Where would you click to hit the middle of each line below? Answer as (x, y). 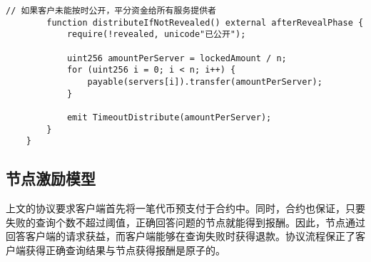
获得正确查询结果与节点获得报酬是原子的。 (125, 250)
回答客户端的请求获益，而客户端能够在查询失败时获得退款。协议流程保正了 (181, 236)
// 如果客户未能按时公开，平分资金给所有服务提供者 (111, 11)
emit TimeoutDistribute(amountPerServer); (169, 117)
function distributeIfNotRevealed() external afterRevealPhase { (205, 22)
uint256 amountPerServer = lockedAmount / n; (177, 58)
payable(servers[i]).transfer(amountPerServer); (205, 82)
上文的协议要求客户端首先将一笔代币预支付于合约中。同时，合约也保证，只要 (185, 208)
